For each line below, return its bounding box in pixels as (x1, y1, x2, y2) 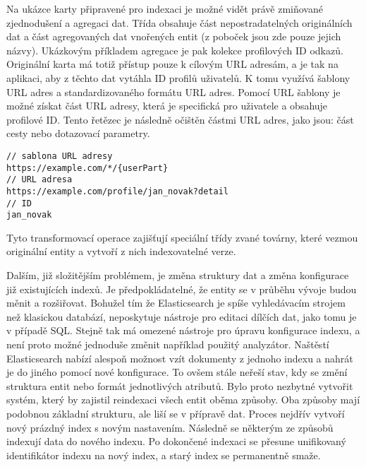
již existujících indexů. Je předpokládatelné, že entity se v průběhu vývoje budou (6, 281, 357, 296)
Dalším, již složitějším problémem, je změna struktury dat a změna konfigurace (6, 268, 349, 283)
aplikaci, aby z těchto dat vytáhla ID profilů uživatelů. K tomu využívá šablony (6, 70, 350, 85)
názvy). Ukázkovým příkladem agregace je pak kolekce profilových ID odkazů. (6, 42, 343, 57)
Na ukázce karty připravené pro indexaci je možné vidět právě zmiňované (6, 1, 323, 16)
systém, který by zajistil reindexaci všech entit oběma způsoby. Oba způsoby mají (6, 392, 360, 407)
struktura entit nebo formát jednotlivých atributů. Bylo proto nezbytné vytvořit (6, 378, 353, 393)
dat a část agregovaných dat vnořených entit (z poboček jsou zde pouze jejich (6, 29, 341, 44)
